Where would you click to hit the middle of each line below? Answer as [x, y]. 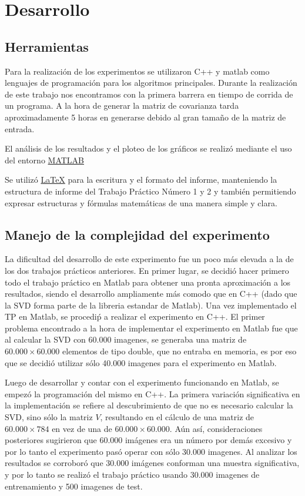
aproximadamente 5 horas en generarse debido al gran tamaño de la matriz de [145, 117]
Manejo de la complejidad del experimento [137, 234]
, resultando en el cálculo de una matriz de [177, 417]
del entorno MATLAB [44, 160]
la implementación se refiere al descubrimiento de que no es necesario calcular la [149, 405]
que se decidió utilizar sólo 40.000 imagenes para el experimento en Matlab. [141, 362]
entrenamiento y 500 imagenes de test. [74, 486]
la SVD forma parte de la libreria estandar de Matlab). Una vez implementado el [151, 305]
